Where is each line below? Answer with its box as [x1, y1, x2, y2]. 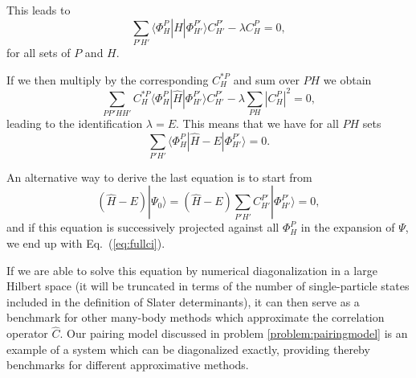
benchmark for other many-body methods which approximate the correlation [6, 309, 385, 326]
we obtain [323, 71, 372, 88]
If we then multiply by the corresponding [6, 71, 209, 88]
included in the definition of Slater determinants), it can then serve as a [6, 293, 360, 310]
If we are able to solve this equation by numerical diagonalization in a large [6, 261, 377, 278]
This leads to [6, 2, 71, 18]
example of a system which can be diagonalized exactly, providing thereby [6, 340, 370, 357]
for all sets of [6, 43, 71, 60]
